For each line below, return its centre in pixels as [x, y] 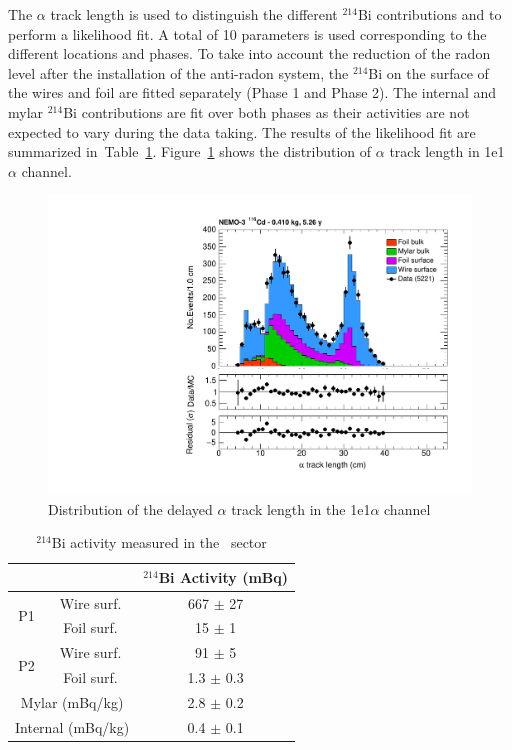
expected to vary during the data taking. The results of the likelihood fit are [242, 131]
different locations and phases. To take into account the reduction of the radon [249, 53]
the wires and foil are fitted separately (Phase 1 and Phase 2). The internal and [252, 92]
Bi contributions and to [429, 14]
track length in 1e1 [447, 151]
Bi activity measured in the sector [159, 542]
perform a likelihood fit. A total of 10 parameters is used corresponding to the [247, 33]
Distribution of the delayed [130, 508]
